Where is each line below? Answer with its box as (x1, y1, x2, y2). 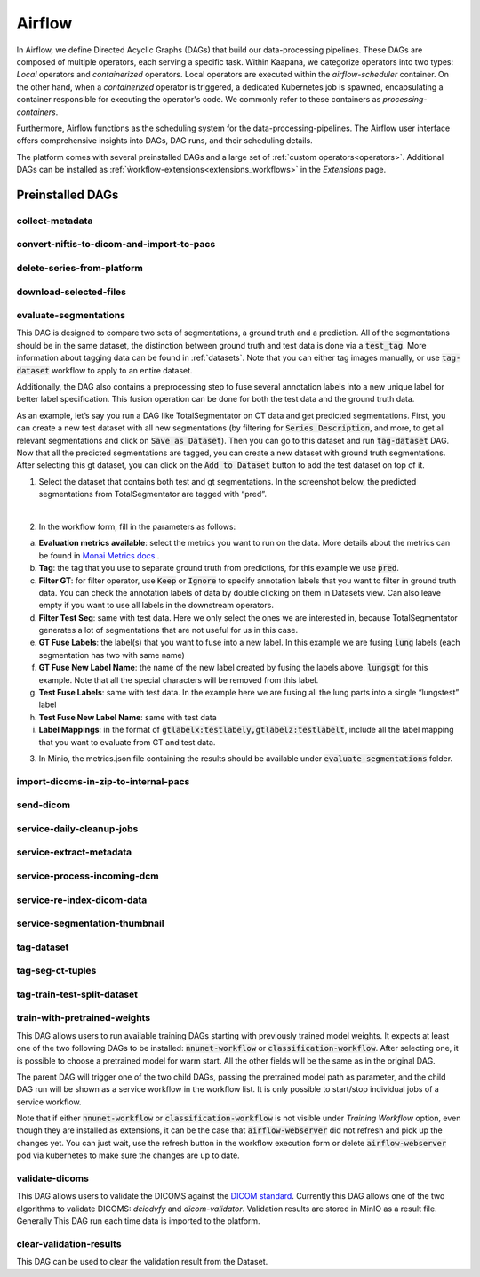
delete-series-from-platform (16, 261, 144, 274)
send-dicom (16, 799, 71, 811)
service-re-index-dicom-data (16, 894, 148, 906)
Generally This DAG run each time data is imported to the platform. (16, 1216, 261, 1226)
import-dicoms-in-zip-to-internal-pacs (16, 775, 190, 787)
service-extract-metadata (16, 846, 132, 858)
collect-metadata (16, 214, 93, 227)
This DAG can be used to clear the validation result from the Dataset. (16, 1257, 268, 1267)
